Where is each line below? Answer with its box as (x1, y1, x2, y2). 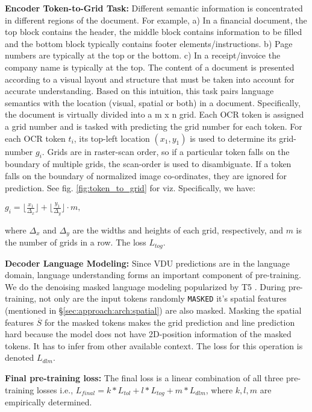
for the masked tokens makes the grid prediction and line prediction (44, 315, 295, 328)
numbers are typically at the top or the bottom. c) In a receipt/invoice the (5, 49, 281, 62)
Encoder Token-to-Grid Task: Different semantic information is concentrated (5, 2, 303, 14)
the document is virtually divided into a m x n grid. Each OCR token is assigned (5, 108, 304, 121)
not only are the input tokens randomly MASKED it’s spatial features (39, 292, 287, 305)
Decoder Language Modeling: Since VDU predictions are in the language (5, 256, 290, 269)
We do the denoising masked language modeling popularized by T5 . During (5, 280, 285, 293)
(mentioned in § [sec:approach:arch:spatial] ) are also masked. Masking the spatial (5, 303, 302, 316)
